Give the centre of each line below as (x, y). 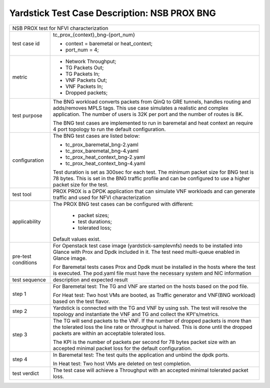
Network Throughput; (91, 61)
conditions (25, 262)
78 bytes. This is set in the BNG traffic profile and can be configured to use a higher (151, 178)
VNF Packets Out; (86, 80)
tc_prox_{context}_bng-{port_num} (94, 35)
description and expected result (90, 279)
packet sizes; (93, 215)
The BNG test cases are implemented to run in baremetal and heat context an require (153, 123)
